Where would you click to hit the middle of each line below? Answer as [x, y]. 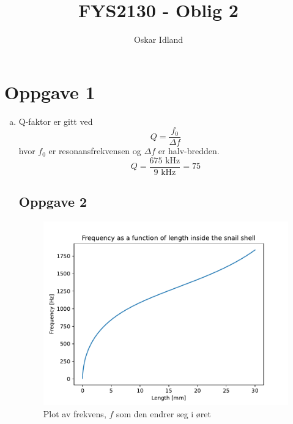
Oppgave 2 [53, 202]
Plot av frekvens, [75, 413]
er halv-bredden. [189, 151]
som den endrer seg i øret [164, 413]
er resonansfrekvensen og [95, 151]
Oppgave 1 [50, 91]
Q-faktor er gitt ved [56, 121]
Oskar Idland [158, 39]
